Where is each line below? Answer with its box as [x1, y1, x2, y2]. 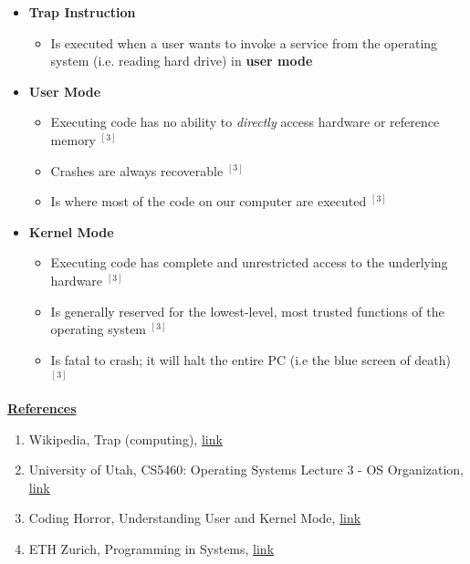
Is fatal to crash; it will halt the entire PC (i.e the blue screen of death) [50, 350, 452, 369]
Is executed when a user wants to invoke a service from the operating [50, 33, 438, 52]
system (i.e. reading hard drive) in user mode [50, 51, 313, 70]
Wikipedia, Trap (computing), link [28, 429, 223, 448]
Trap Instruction [28, 3, 136, 21]
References [7, 398, 77, 417]
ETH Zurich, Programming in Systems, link [28, 538, 275, 558]
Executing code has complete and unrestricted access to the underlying [50, 253, 448, 272]
